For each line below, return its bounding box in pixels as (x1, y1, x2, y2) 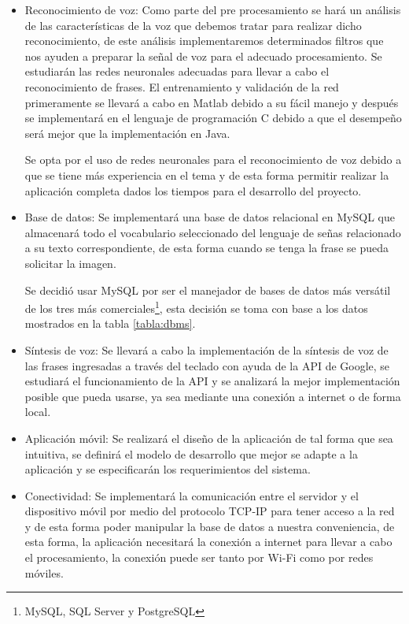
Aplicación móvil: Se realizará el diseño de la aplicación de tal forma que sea (24, 429, 393, 446)
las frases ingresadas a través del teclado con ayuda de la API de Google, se (24, 357, 390, 373)
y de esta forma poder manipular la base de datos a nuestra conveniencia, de (24, 518, 395, 534)
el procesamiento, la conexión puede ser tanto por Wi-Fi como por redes (24, 549, 374, 566)
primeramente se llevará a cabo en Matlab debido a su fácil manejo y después (24, 94, 399, 110)
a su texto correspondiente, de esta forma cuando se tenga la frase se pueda (24, 240, 389, 256)
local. (24, 403, 51, 420)
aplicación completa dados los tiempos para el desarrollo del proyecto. (24, 182, 362, 199)
